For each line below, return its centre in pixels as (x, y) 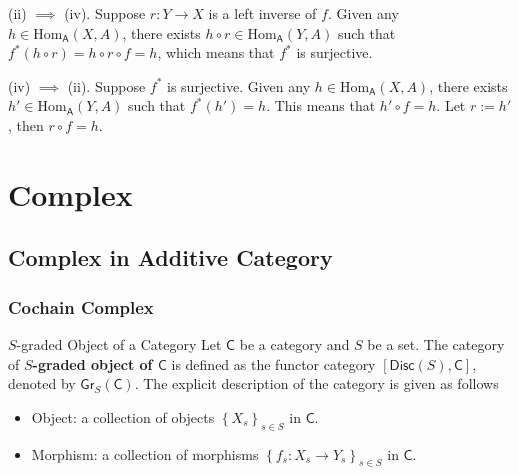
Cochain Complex (81, 306)
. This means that (321, 105)
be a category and (294, 343)
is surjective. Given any (239, 85)
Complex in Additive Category (170, 257)
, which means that (216, 52)
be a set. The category (436, 343)
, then (26, 124)
